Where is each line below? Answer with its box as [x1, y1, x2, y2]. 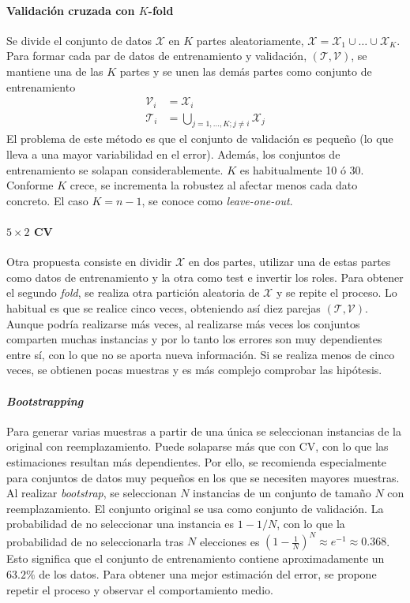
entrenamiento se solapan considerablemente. [6, 161, 224, 178]
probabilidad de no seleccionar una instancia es [6, 515, 235, 532]
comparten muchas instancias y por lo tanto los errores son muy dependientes [6, 331, 382, 347]
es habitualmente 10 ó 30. [239, 161, 364, 178]
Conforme [6, 177, 54, 193]
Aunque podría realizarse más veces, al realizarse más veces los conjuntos [6, 315, 360, 331]
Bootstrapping [6, 392, 84, 409]
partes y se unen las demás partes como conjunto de [119, 62, 372, 79]
